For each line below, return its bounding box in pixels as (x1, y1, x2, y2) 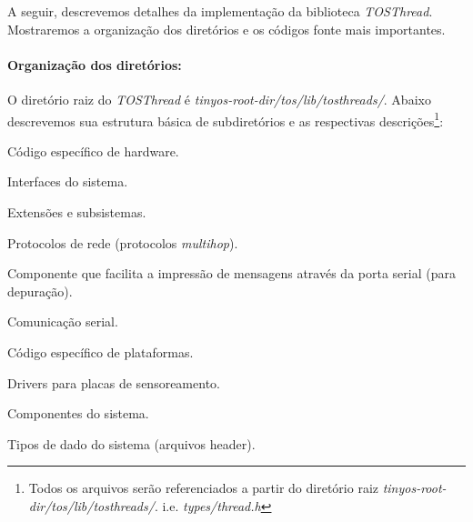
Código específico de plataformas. (7, 342, 194, 361)
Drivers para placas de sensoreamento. (7, 373, 220, 392)
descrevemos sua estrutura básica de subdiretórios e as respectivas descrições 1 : (7, 108, 444, 130)
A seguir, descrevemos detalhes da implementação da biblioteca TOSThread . (7, 2, 433, 20)
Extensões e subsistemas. (7, 203, 146, 222)
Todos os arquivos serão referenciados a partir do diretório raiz (28, 478, 378, 497)
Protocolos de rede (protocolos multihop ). (7, 233, 238, 252)
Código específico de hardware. (7, 141, 179, 160)
